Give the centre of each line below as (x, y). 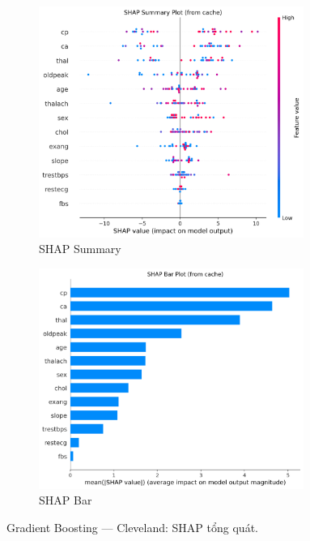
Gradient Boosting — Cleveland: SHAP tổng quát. (132, 527)
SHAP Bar (66, 500)
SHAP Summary (80, 249)
